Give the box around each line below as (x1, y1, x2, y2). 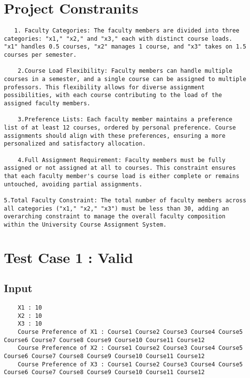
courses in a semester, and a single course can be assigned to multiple (4, 76, 247, 83)
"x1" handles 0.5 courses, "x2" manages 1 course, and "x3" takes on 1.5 (4, 43, 247, 50)
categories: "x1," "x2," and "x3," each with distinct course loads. (4, 35, 233, 42)
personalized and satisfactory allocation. (4, 140, 146, 148)
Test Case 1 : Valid (4, 247, 133, 267)
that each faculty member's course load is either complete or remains (4, 172, 239, 180)
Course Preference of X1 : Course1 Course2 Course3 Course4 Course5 (17, 329, 243, 336)
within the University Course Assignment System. (4, 221, 167, 228)
